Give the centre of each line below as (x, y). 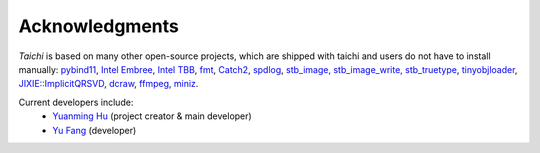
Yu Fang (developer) (94, 130)
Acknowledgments (99, 26)
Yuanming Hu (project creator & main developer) (152, 116)
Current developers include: (76, 102)
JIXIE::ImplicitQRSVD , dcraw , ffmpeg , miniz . (108, 84)
